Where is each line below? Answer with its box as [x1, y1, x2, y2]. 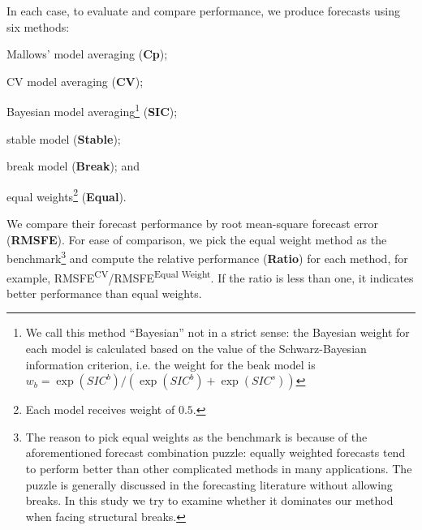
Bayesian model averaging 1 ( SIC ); [6, 101, 178, 120]
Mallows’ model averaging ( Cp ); [6, 45, 168, 62]
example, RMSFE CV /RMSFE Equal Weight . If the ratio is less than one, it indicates [6, 266, 414, 286]
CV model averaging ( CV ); [6, 72, 144, 89]
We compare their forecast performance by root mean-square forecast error [6, 215, 378, 232]
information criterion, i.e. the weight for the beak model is [25, 355, 316, 373]
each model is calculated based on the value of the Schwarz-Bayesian [25, 339, 367, 356]
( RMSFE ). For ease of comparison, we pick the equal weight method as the [6, 231, 387, 248]
